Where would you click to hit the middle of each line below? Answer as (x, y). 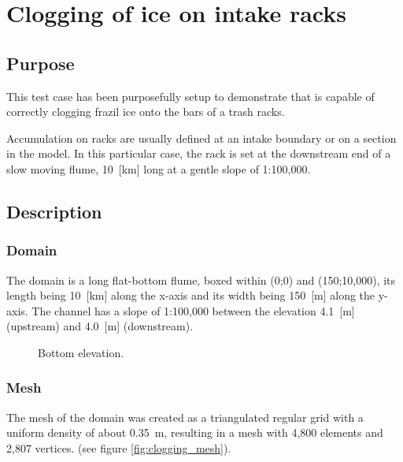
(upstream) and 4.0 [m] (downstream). (100, 326)
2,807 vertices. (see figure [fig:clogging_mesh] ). (119, 447)
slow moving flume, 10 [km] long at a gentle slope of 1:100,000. (159, 168)
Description (54, 211)
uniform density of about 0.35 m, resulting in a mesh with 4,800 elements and (195, 432)
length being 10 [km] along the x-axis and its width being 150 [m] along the (191, 295)
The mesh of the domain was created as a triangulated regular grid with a (185, 417)
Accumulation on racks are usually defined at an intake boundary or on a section (201, 138)
